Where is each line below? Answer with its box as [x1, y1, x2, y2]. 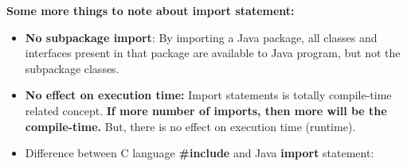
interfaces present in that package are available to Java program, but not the [25, 44, 401, 61]
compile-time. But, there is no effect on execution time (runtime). [25, 118, 356, 134]
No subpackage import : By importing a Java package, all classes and [25, 29, 378, 45]
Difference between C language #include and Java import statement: [25, 145, 374, 161]
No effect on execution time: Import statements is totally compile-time [25, 87, 392, 103]
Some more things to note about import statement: [6, 2, 295, 18]
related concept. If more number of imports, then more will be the [25, 102, 387, 118]
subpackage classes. [25, 60, 119, 76]
